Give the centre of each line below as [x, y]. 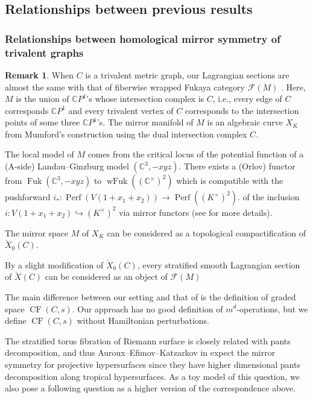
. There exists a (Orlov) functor [237, 166]
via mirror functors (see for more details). [196, 212]
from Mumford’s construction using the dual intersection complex [126, 134]
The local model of [40, 154]
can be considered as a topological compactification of [206, 232]
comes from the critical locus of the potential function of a [196, 154]
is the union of [43, 99]
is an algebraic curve [245, 122]
